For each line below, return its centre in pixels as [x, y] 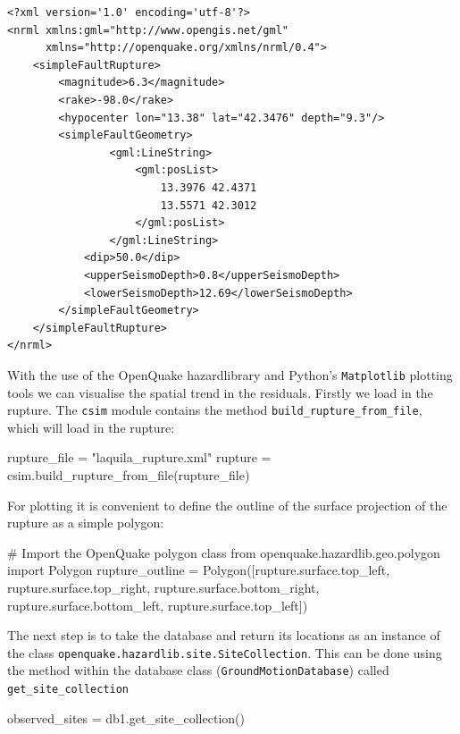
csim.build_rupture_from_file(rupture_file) [129, 474]
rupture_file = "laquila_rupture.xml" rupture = [139, 457]
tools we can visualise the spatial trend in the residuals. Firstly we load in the [220, 392]
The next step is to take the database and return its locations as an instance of [224, 635]
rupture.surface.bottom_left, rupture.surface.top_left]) [158, 605]
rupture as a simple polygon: [86, 523]
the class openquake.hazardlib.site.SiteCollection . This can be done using [225, 652]
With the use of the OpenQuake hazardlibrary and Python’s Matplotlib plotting [230, 374]
